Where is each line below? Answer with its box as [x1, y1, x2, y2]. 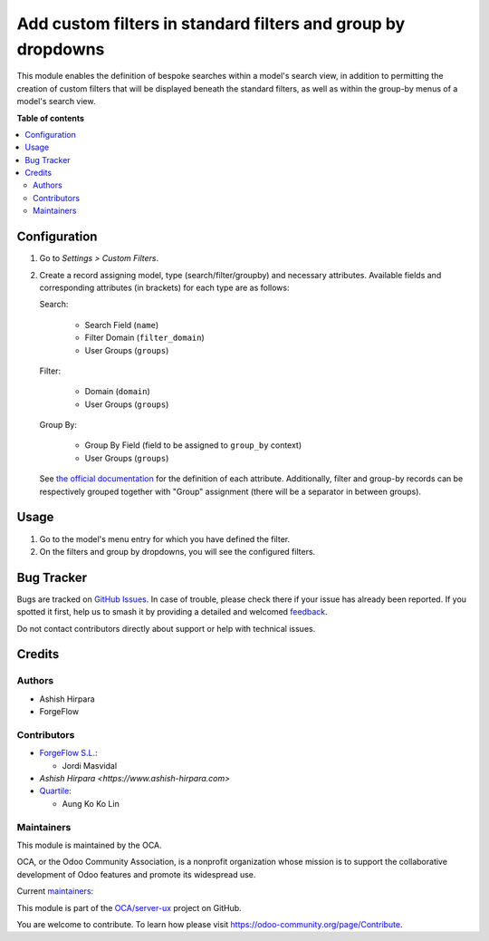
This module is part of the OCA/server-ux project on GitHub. [16, 902, 242, 913]
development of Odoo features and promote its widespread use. [16, 868, 256, 879]
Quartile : [39, 785, 72, 797]
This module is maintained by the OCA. [16, 839, 162, 850]
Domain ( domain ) [84, 386, 151, 397]
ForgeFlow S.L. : [39, 748, 99, 759]
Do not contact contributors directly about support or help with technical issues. [16, 623, 316, 634]
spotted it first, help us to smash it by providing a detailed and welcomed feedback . [16, 606, 328, 617]
